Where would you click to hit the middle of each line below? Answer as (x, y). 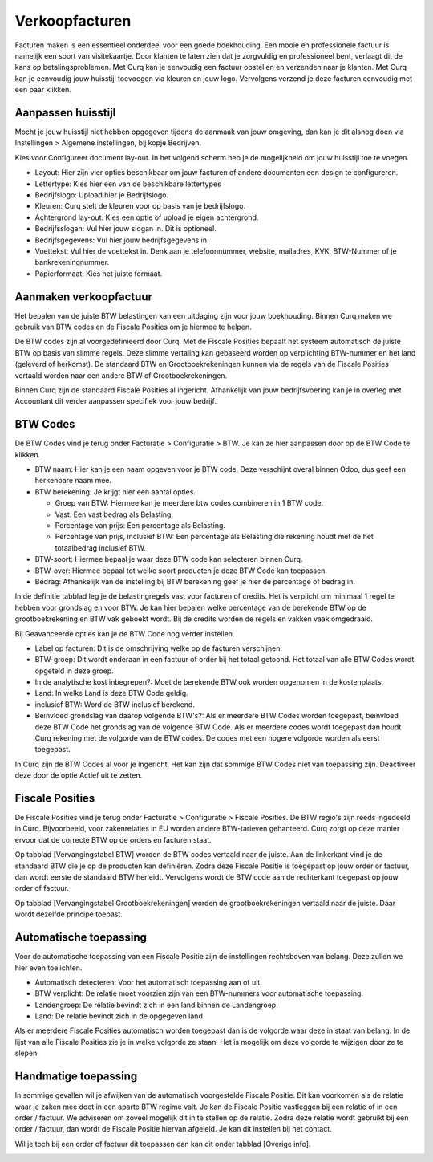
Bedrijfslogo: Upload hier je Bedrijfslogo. (102, 195)
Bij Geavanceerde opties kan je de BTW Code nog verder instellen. (125, 633)
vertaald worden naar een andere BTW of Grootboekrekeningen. (121, 375)
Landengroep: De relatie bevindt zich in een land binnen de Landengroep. (156, 1005)
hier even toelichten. (49, 968)
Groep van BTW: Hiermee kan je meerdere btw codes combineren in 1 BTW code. (189, 503)
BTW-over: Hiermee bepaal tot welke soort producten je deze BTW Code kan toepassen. (181, 571)
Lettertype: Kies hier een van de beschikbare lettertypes (128, 184)
